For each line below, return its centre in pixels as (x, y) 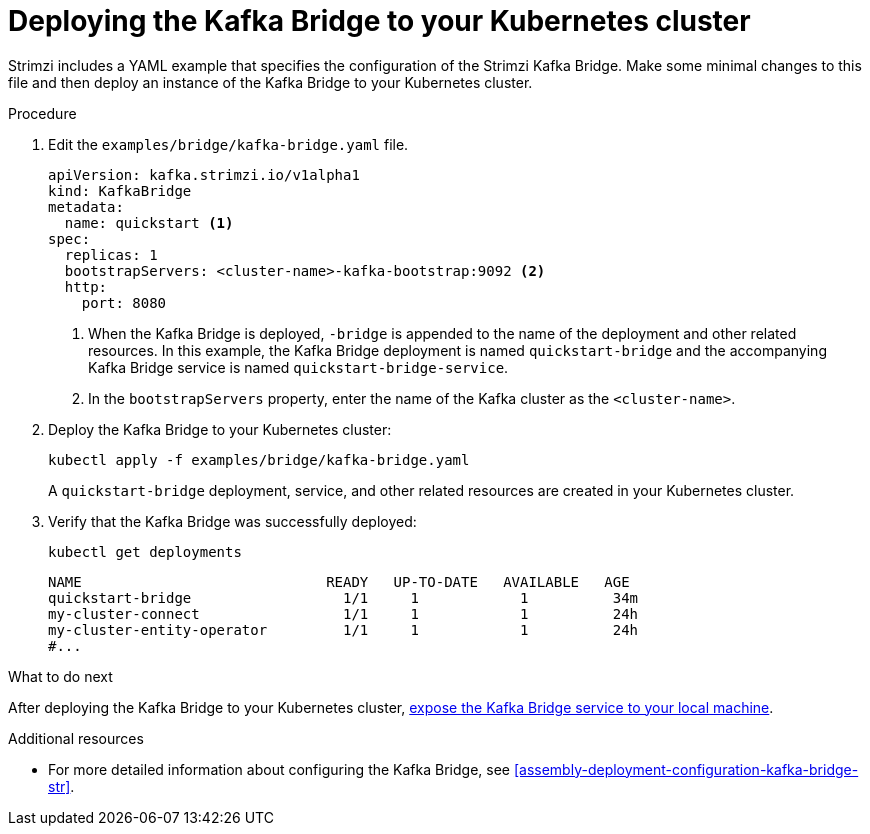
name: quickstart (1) (149, 222)
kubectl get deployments (145, 551)
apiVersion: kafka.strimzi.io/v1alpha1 (204, 174)
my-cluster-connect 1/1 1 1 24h (343, 613)
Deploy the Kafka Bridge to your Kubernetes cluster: (220, 429)
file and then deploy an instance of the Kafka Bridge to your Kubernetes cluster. (270, 82)
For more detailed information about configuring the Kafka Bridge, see (279, 769)
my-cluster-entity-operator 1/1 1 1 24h (343, 629)
